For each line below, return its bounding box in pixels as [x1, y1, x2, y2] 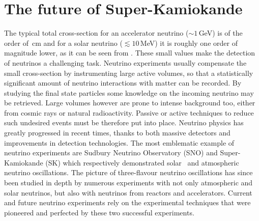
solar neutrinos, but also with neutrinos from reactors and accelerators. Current [4, 187, 252, 198]
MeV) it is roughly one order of [140, 37, 238, 48]
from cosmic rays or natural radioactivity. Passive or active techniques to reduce [4, 107, 254, 118]
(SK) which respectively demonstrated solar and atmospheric [45, 157, 239, 168]
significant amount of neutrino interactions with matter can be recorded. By [4, 77, 242, 88]
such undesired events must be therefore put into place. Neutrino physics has [4, 117, 244, 128]
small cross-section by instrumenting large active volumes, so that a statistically [4, 67, 253, 78]
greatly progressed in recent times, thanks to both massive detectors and [4, 127, 231, 138]
